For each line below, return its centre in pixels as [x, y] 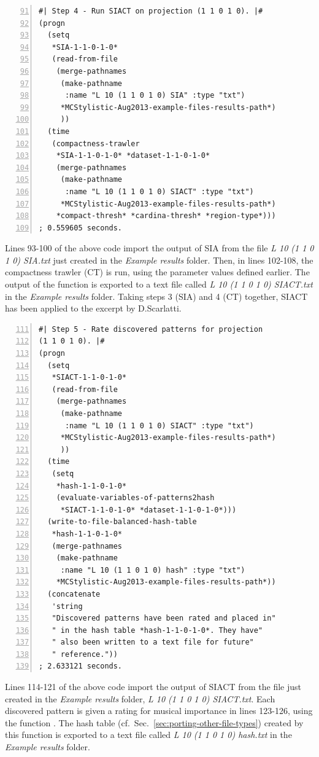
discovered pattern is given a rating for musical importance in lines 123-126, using [159, 711]
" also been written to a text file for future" [153, 642]
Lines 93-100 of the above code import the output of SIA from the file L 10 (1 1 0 [159, 248]
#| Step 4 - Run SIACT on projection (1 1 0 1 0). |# [151, 11]
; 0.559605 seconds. [81, 228]
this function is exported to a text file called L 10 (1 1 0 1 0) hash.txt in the [148, 735]
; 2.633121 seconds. [81, 666]
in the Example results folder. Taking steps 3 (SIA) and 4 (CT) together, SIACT [156, 296]
